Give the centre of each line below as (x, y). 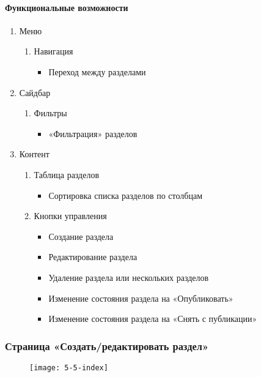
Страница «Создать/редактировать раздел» (107, 345)
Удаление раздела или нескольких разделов (129, 277)
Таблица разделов (67, 174)
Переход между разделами (97, 71)
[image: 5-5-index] (69, 368)
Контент (34, 154)
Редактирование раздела (93, 257)
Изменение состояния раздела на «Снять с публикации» (153, 319)
